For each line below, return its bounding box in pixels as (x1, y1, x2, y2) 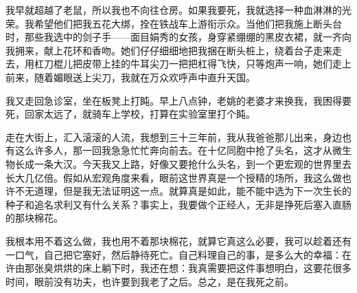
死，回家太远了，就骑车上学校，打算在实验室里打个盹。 (5, 107, 255, 121)
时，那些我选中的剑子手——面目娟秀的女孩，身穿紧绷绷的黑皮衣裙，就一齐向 (5, 30, 352, 44)
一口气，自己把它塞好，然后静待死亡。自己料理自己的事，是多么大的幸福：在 (5, 247, 352, 261)
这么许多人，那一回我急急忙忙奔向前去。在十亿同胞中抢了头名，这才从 (14, 143, 332, 158)
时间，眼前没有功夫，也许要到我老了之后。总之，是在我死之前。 (5, 274, 294, 288)
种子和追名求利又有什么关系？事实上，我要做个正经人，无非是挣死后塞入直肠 (5, 197, 352, 211)
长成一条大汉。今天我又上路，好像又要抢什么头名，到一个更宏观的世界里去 (14, 156, 352, 171)
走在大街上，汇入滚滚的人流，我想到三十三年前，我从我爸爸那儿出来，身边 (5, 129, 342, 144)
